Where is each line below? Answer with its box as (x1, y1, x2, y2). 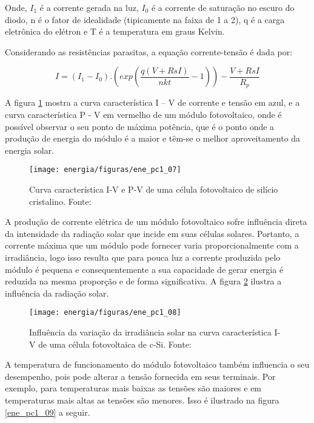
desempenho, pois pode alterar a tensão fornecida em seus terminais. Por (5, 370, 276, 382)
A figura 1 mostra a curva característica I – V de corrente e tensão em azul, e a (5, 96, 300, 109)
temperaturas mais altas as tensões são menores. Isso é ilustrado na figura (5, 394, 279, 407)
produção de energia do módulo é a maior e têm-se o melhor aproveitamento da (5, 132, 301, 145)
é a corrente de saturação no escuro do (151, 1, 295, 13)
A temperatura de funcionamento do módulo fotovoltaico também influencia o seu (5, 358, 310, 371)
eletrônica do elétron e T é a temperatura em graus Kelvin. (5, 25, 225, 38)
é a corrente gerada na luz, (39, 1, 139, 13)
